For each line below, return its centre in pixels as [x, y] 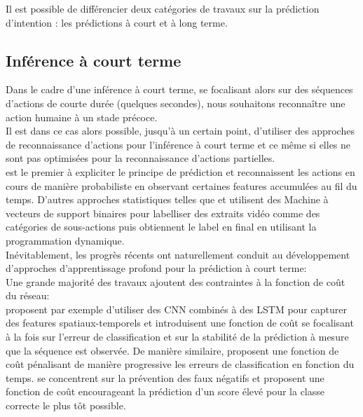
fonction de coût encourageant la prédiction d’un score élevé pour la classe [165, 391]
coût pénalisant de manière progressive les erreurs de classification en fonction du [180, 364]
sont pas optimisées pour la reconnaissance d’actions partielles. [141, 158]
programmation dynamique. [65, 240]
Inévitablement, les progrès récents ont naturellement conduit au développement [178, 254]
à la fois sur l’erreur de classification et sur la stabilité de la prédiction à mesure [177, 337]
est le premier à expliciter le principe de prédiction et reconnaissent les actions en [180, 171]
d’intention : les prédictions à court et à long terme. [117, 22]
